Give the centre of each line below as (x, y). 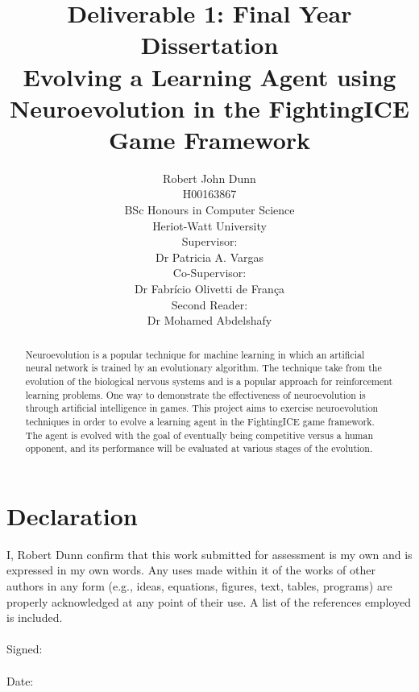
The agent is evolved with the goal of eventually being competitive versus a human (199, 435)
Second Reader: (209, 304)
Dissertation (209, 45)
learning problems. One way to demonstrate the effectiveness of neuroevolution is (195, 394)
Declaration (72, 515)
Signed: (25, 649)
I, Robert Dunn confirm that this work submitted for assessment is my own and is (209, 554)
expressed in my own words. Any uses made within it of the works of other (191, 570)
